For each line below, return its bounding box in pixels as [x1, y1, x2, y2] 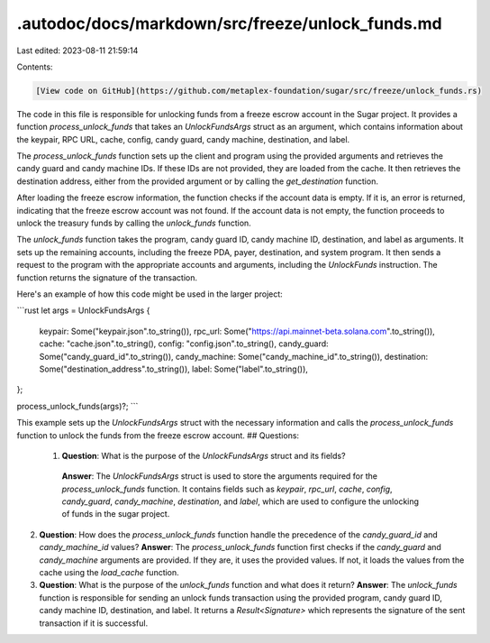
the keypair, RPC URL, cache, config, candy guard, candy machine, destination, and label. [16, 133, 350, 144]
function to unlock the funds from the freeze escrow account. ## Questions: [16, 429, 300, 441]
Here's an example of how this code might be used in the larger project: [16, 289, 283, 299]
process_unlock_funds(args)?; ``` [16, 400, 139, 411]
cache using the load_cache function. [39, 567, 179, 578]
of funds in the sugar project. [61, 509, 170, 519]
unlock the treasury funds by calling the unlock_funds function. [16, 217, 251, 229]
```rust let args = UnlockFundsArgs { [16, 305, 150, 316]
